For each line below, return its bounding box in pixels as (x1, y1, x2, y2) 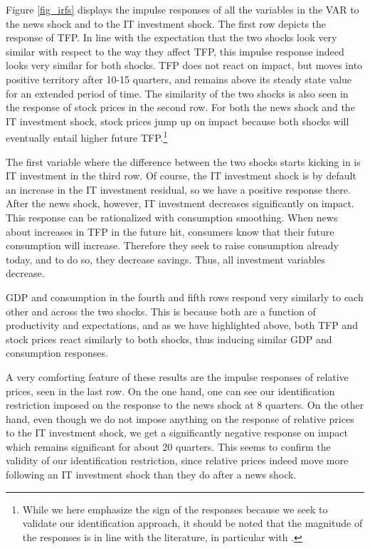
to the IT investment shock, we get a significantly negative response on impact (6, 425, 349, 440)
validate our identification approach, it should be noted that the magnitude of (22, 516, 363, 530)
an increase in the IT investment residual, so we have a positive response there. (6, 182, 351, 197)
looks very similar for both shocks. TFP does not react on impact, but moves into (6, 58, 363, 73)
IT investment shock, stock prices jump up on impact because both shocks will (6, 113, 349, 128)
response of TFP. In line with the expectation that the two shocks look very (6, 30, 337, 45)
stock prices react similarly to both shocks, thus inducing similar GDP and (6, 331, 332, 346)
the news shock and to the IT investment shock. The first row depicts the (6, 16, 327, 31)
